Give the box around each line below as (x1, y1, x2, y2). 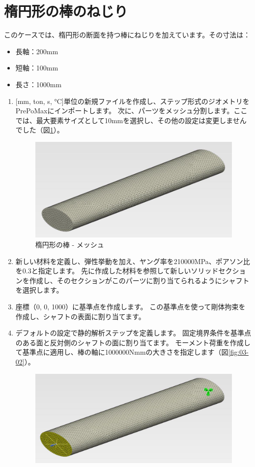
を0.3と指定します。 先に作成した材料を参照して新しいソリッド (15, 266, 219, 276)
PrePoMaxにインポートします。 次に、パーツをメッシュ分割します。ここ (15, 105, 248, 116)
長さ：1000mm (15, 79, 62, 89)
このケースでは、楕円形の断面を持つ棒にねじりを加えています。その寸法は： (4, 30, 251, 40)
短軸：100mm (15, 63, 58, 73)
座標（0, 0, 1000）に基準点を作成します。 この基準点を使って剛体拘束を (15, 301, 246, 312)
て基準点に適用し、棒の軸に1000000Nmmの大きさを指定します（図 (15, 347, 228, 357)
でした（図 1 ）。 (15, 125, 64, 135)
